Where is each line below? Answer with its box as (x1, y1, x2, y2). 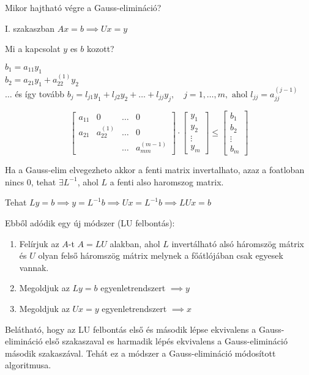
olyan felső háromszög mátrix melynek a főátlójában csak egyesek (38, 249, 283, 262)
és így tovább (15, 87, 64, 100)
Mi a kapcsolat (5, 42, 61, 55)
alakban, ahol (110, 237, 160, 250)
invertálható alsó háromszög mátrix (171, 237, 304, 250)
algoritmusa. (5, 358, 51, 371)
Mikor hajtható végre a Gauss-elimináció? (5, 1, 162, 13)
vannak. (19, 261, 49, 273)
